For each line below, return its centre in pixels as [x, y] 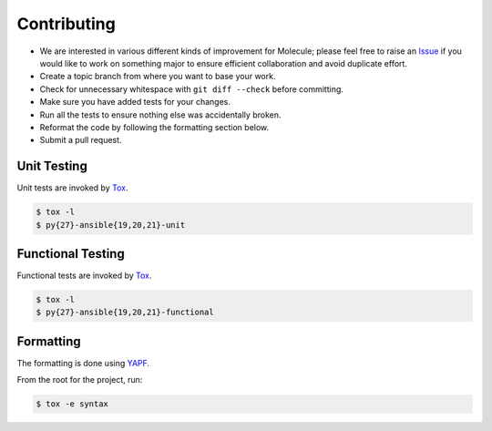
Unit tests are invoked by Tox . [72, 188]
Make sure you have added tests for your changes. [135, 102]
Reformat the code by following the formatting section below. [154, 127]
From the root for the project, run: [80, 380]
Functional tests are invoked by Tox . [84, 276]
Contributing [66, 24]
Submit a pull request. [81, 140]
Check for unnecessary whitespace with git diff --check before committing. [191, 89]
